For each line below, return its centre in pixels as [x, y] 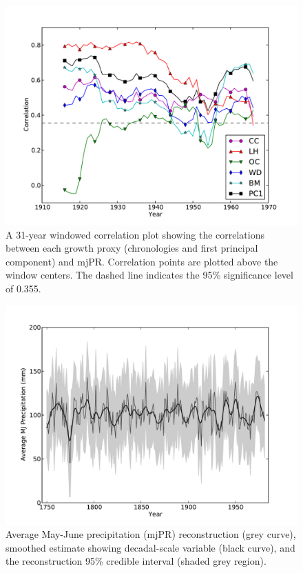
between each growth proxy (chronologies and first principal [132, 248]
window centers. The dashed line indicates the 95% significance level [149, 275]
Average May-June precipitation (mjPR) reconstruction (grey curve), [151, 534]
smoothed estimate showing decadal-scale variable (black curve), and [150, 547]
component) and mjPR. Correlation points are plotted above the [142, 261]
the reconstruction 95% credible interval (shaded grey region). [136, 561]
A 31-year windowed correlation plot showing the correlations [135, 234]
